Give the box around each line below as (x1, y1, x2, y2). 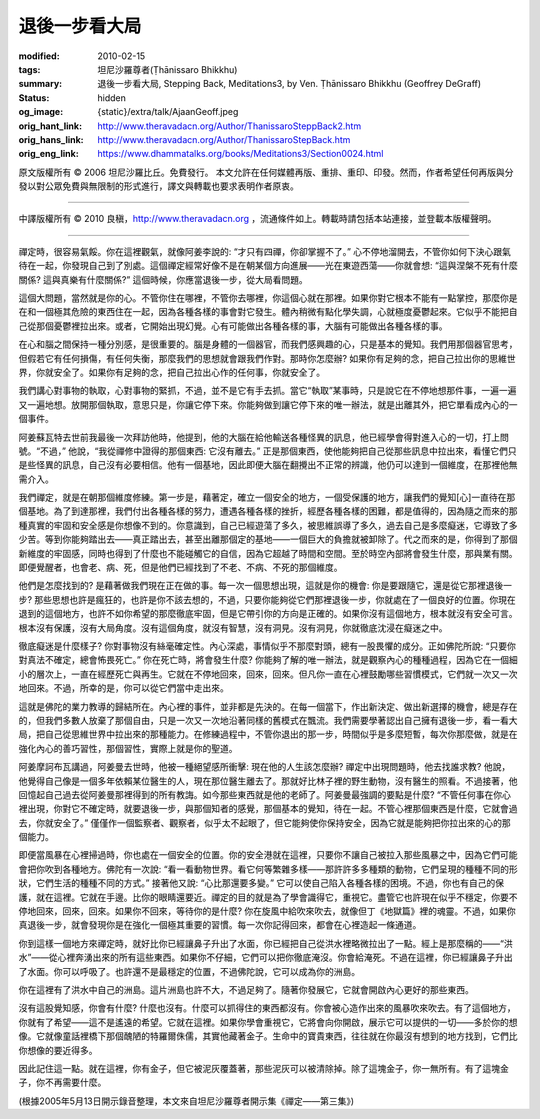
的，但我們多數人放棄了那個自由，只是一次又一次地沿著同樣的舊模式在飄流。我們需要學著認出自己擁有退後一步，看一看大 (18, 714, 518, 726)
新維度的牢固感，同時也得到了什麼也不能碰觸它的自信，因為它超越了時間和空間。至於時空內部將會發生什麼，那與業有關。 (18, 547, 518, 559)
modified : (18, 50, 60, 62)
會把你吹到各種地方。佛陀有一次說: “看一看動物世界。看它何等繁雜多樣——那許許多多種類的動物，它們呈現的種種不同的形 (18, 863, 519, 875)
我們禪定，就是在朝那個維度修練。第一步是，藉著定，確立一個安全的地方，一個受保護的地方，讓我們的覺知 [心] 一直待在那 (18, 491, 516, 504)
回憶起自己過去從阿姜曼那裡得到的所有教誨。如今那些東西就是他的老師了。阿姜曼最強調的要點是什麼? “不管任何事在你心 (18, 788, 512, 800)
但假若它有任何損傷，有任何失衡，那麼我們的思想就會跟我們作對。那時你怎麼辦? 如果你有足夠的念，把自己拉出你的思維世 (18, 352, 517, 364)
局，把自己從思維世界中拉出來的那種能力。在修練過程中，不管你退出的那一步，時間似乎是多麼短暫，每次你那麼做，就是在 (18, 728, 518, 740)
